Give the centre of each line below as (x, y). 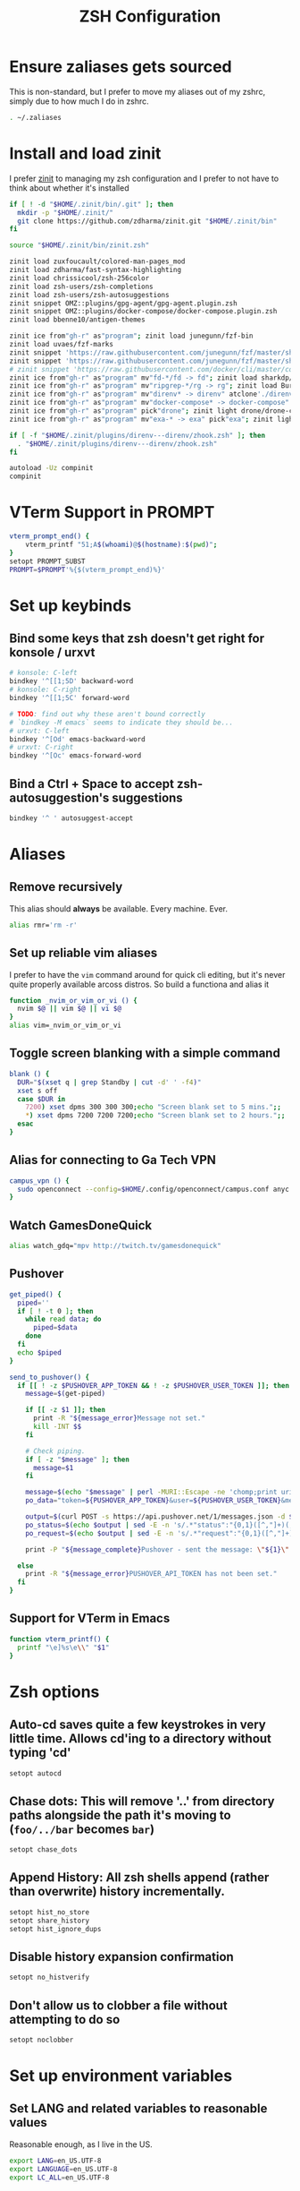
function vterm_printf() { (59, 1639)
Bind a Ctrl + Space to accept (92, 784)
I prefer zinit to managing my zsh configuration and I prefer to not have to (144, 178)
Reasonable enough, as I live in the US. (81, 2144)
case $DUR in (42, 1099)
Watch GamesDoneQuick (81, 1225)
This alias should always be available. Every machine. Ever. (118, 908)
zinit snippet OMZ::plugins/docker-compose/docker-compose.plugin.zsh (143, 312)
